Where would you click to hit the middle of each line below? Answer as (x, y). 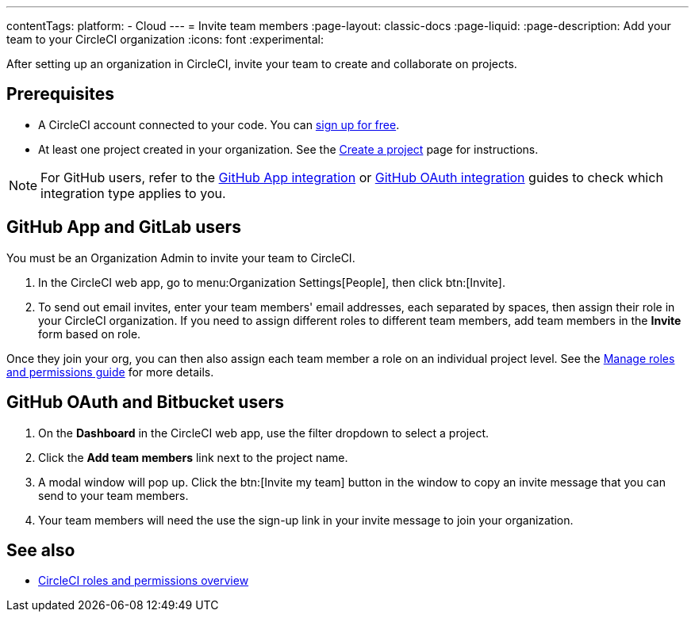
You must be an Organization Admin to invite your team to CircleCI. (181, 257)
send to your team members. (113, 495)
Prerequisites (60, 94)
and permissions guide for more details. (110, 372)
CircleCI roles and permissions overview (144, 581)
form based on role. (90, 334)
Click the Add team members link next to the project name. (193, 457)
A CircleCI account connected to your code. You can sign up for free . (219, 124)
